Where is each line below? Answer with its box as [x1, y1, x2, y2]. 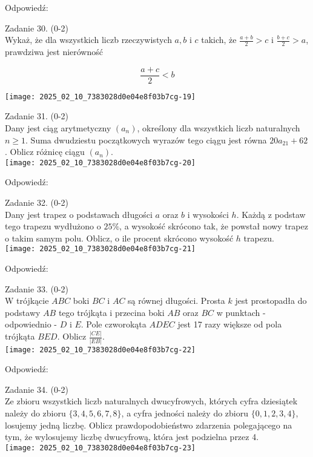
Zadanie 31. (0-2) [5, 110, 68, 122]
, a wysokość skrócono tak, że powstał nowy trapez [119, 220, 308, 232]
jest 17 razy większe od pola [177, 318, 282, 330]
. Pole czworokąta [81, 318, 147, 330]
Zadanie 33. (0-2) [5, 282, 68, 295]
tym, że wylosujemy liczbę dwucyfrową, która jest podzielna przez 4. [5, 430, 259, 443]
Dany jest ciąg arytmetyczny [5, 121, 111, 134]
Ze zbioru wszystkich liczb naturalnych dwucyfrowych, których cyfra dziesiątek [5, 395, 298, 407]
